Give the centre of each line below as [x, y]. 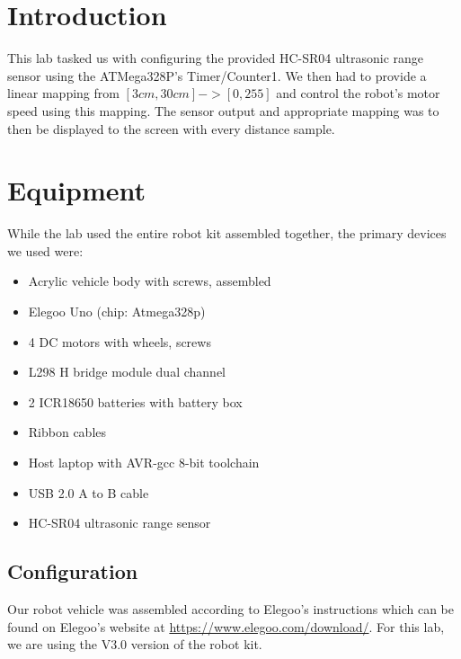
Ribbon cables [67, 432]
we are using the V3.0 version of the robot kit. [135, 644]
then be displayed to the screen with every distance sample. [171, 128]
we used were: [45, 250]
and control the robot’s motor [358, 93]
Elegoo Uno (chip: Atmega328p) [117, 311]
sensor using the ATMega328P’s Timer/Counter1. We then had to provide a [217, 75]
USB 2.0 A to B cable [89, 492]
